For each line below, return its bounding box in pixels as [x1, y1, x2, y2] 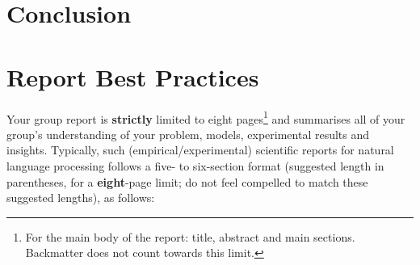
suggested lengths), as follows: [6, 189, 155, 206]
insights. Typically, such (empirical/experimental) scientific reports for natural [6, 141, 394, 158]
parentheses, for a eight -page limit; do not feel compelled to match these [6, 173, 368, 190]
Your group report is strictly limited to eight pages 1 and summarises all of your [6, 107, 405, 127]
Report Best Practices [6, 60, 259, 93]
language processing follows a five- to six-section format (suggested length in [6, 157, 384, 174]
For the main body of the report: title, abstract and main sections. [25, 228, 355, 245]
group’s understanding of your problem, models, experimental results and [6, 125, 370, 142]
